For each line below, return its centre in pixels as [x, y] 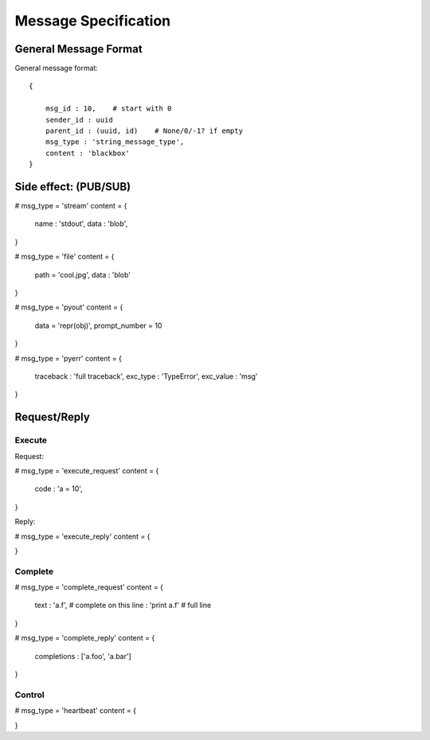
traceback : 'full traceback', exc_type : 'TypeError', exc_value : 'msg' [146, 376]
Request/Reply [53, 417]
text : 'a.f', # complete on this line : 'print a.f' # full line [123, 606]
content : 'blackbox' [88, 153]
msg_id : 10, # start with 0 [108, 109]
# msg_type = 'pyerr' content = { [68, 358]
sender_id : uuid [79, 120]
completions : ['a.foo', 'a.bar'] [83, 656]
